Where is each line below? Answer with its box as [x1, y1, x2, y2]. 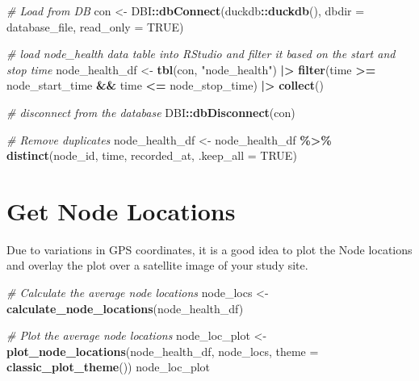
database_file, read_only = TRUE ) [6, 18, 184, 35]
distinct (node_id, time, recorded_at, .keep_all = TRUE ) [6, 147, 297, 164]
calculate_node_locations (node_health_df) [6, 299, 244, 316]
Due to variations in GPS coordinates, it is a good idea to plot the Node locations [6, 241, 413, 257]
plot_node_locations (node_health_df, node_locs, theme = [6, 342, 319, 359]
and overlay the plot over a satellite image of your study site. [6, 257, 308, 274]
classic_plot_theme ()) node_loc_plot [6, 358, 211, 375]
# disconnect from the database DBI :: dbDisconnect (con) [6, 103, 295, 120]
